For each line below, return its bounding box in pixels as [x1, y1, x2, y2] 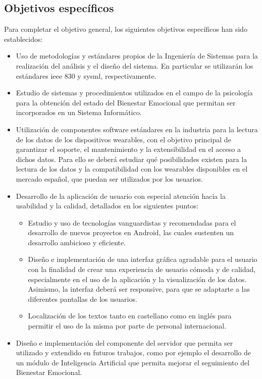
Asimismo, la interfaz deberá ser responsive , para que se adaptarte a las [28, 284, 250, 294]
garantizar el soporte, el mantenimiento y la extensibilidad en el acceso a [16, 144, 241, 154]
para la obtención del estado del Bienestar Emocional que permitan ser [16, 97, 236, 107]
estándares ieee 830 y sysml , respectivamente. [16, 70, 156, 81]
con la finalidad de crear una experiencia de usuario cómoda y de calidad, [28, 264, 256, 275]
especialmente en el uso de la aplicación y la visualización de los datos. [28, 274, 247, 284]
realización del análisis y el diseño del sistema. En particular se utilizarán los [16, 60, 253, 71]
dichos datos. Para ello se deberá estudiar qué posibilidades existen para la [16, 153, 247, 164]
